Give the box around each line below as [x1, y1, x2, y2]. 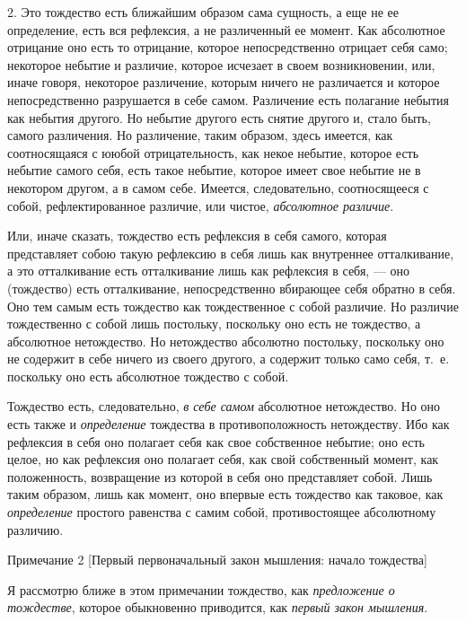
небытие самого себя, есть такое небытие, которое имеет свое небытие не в [7, 161, 421, 180]
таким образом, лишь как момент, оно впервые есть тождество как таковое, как [7, 485, 444, 504]
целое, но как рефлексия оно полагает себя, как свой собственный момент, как [7, 450, 439, 469]
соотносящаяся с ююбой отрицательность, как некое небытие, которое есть [7, 143, 419, 162]
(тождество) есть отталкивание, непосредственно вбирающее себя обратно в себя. [7, 278, 456, 297]
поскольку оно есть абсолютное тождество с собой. [7, 366, 289, 385]
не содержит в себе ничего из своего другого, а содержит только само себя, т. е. [7, 349, 450, 368]
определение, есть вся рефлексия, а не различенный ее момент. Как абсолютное [7, 20, 445, 39]
